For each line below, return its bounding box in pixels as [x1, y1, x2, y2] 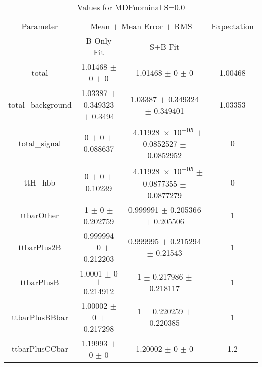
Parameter [21, 20, 58, 32]
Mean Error [121, 20, 163, 32]
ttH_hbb [24, 176, 56, 188]
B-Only [86, 35, 112, 46]
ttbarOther [20, 209, 59, 221]
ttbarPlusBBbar [11, 311, 68, 323]
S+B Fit [150, 40, 180, 52]
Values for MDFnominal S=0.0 [77, 1, 185, 13]
